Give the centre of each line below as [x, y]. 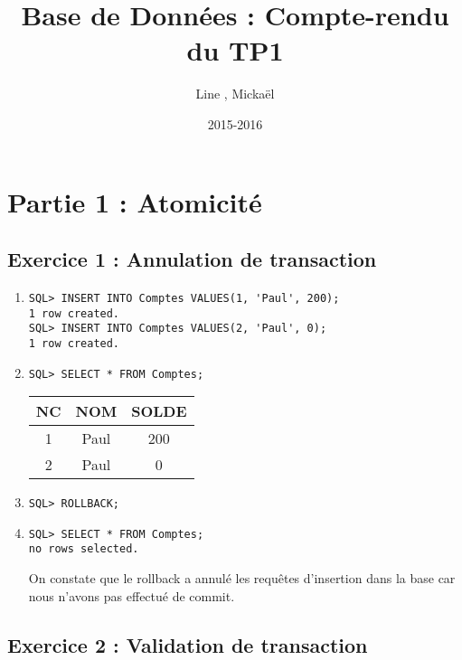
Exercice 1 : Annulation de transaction [192, 259]
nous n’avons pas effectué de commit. [132, 595]
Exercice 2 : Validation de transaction [188, 644]
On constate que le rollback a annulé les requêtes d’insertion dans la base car [242, 578]
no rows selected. [84, 549]
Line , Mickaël [235, 94]
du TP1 [235, 50]
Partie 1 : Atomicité [135, 201]
